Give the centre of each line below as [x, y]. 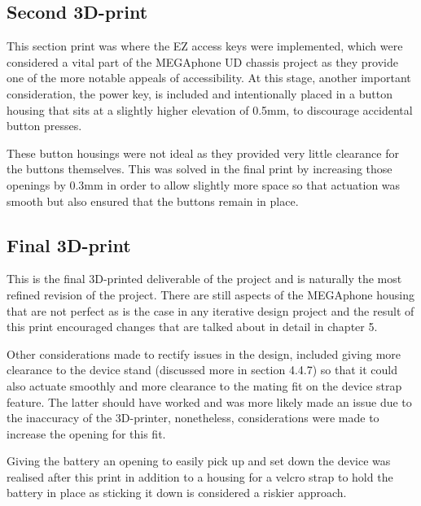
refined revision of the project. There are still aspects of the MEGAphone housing [211, 294]
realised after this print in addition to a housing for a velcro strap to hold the [200, 476]
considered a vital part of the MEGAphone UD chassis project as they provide [202, 61]
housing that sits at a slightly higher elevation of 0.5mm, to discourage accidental [210, 109]
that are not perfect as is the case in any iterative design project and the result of [210, 310]
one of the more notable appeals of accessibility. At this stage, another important [209, 78]
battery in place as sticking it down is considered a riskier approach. [177, 493]
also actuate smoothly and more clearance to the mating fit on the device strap [204, 385]
